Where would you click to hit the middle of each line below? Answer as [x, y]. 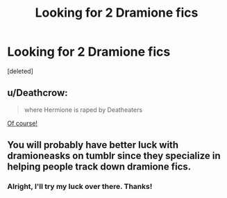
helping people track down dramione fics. [99, 167]
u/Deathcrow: [37, 93]
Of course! [23, 123]
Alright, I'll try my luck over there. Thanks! [80, 187]
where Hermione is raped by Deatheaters [83, 110]
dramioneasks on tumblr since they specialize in [114, 156]
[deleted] [20, 71]
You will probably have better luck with [93, 145]
